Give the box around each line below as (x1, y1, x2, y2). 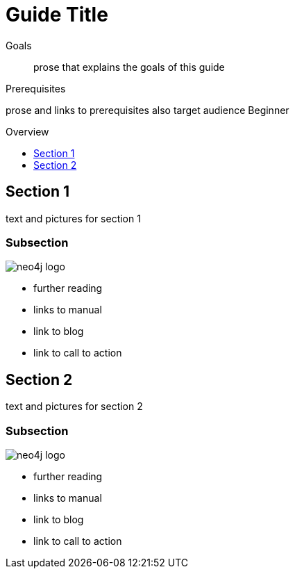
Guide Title (6, 3, 108, 26)
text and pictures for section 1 (6, 212, 141, 224)
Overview (6, 125, 49, 138)
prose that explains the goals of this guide (33, 60, 225, 73)
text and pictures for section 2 (6, 400, 143, 413)
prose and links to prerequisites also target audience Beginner (6, 104, 289, 116)
